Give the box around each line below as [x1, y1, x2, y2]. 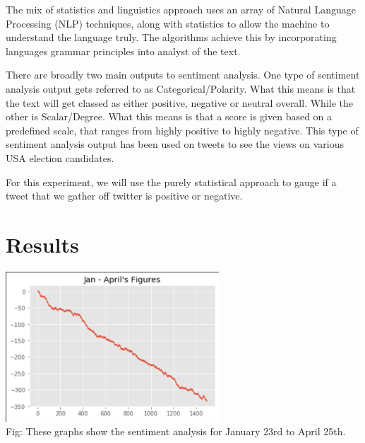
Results [6, 229, 79, 258]
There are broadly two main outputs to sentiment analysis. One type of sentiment [6, 67, 360, 82]
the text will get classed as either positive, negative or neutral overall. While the [6, 95, 353, 110]
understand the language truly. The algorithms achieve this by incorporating [6, 30, 337, 45]
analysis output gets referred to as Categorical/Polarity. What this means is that [6, 81, 356, 96]
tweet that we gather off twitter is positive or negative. [6, 188, 243, 203]
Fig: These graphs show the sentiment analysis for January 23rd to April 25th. [6, 424, 346, 439]
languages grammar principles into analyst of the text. [6, 43, 241, 58]
